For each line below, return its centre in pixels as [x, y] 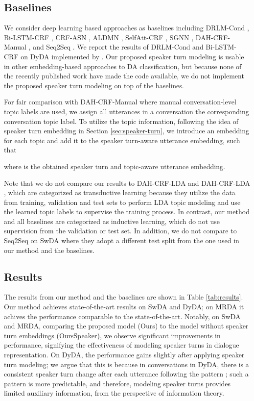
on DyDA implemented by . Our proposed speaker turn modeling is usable [132, 56]
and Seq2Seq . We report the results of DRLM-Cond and [118, 47]
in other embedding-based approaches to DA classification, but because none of [123, 66]
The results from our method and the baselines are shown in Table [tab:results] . [124, 297]
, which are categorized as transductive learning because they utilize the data [120, 192]
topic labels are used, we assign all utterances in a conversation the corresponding [127, 111]
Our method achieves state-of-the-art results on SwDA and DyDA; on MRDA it [124, 307]
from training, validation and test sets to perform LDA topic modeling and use [122, 202]
